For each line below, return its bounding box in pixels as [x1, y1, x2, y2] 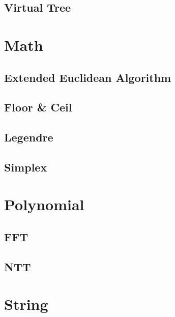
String [4, 294, 48, 314]
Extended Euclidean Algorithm [4, 69, 171, 85]
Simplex [4, 159, 47, 175]
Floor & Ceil [4, 99, 72, 115]
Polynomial [4, 194, 84, 215]
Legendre [4, 129, 53, 145]
